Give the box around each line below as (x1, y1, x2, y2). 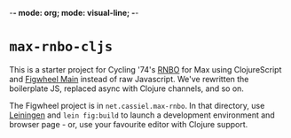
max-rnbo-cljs (9, 39, 114, 56)
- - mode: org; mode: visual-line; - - (9, 8, 139, 18)
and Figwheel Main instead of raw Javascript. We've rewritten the (9, 73, 249, 84)
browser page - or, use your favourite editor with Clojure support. (9, 119, 248, 129)
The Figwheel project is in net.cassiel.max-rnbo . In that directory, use (9, 100, 265, 111)
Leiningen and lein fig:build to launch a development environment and (9, 110, 275, 120)
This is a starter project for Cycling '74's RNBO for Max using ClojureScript (9, 64, 282, 74)
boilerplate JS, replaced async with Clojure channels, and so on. (9, 83, 244, 94)
